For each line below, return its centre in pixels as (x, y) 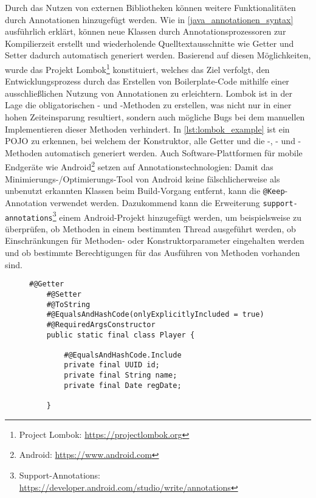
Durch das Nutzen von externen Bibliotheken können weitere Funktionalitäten (150, 7)
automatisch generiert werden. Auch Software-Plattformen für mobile (174, 152)
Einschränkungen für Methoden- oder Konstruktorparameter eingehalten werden (155, 240)
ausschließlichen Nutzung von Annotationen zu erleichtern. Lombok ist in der (149, 93)
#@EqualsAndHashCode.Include (123, 355)
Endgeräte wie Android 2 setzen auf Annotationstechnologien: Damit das (139, 166)
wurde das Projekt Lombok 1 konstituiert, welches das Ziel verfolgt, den (137, 68)
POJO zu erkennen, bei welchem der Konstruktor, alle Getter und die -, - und (150, 141)
